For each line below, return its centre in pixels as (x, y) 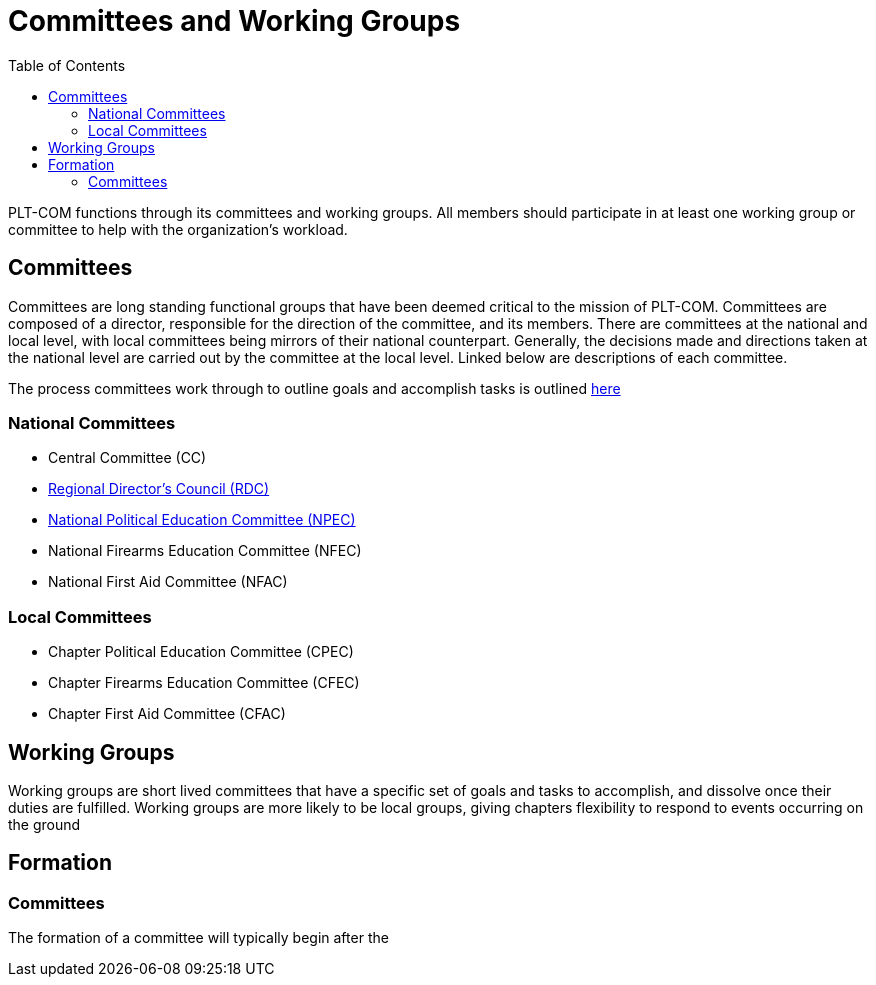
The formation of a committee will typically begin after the (198, 938)
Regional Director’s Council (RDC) (159, 489)
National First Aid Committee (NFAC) (168, 582)
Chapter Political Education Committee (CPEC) (201, 652)
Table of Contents (67, 65)
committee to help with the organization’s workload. (178, 229)
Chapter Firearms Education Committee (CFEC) (204, 683)
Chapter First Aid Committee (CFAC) (167, 714)
